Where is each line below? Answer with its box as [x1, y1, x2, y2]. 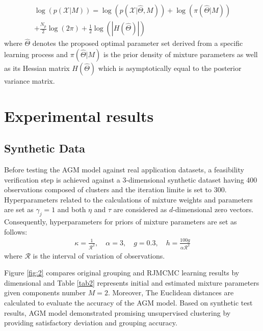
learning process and [4, 48, 68, 59]
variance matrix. [4, 75, 55, 86]
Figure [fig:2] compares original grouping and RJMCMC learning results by [4, 267, 240, 278]
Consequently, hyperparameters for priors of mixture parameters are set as [4, 216, 237, 227]
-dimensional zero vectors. [173, 204, 254, 215]
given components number [4, 287, 86, 298]
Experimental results [4, 105, 154, 126]
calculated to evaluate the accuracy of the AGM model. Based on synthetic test [4, 297, 253, 308]
